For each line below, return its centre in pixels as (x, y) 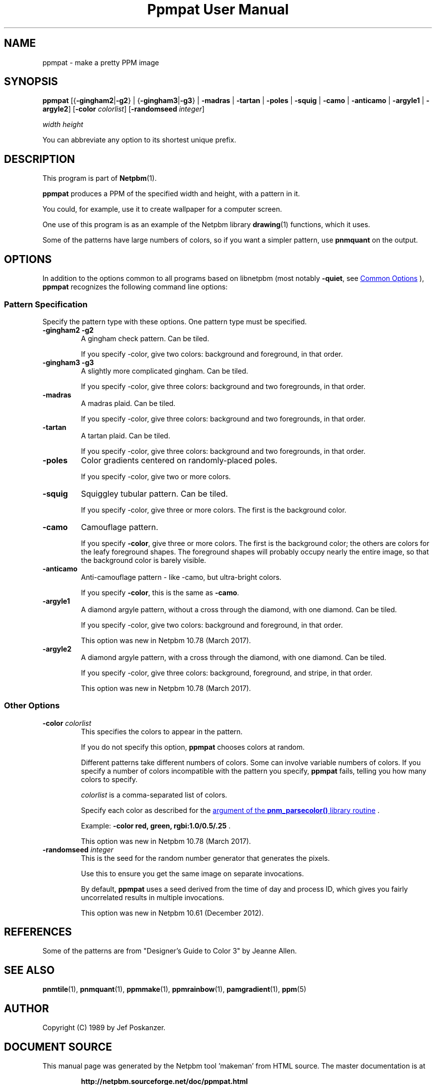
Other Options (32, 706)
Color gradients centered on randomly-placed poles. (179, 460)
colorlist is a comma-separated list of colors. (154, 795)
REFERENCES (38, 932)
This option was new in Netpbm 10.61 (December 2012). (172, 913)
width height (63, 125)
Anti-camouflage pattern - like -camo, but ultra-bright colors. (181, 577)
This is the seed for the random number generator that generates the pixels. (205, 858)
